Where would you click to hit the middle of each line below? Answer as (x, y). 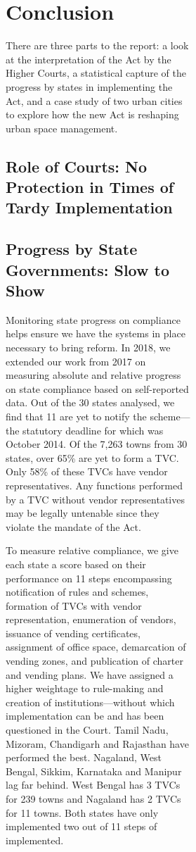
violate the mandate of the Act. (73, 526)
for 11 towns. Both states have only (82, 812)
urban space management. (62, 128)
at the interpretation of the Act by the (89, 59)
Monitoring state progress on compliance (93, 319)
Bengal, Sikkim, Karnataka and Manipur (94, 771)
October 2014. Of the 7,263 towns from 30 (97, 444)
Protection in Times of (90, 187)
